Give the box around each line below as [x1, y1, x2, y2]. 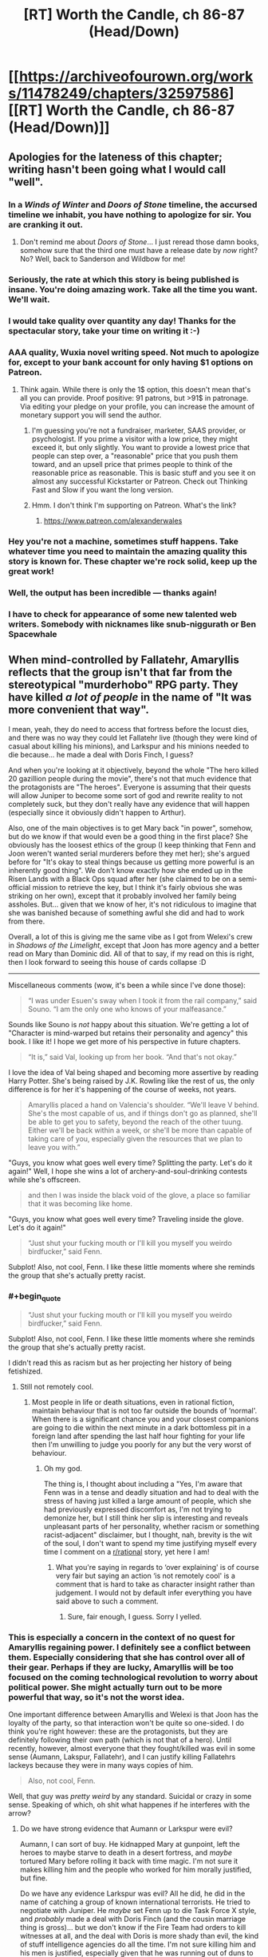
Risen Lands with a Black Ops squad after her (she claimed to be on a [8, 874, 237, 884]
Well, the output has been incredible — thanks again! [8, 587, 218, 598]
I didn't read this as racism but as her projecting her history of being [8, 1358, 232, 1368]
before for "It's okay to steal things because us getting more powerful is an [8, 856, 255, 867]
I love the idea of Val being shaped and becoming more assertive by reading [8, 1067, 259, 1077]
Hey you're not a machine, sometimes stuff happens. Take [8, 536, 239, 547]
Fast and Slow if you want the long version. [31, 485, 174, 495]
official [8, 882, 31, 892]
